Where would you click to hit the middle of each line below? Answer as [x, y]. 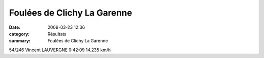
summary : [20, 41]
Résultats [57, 34]
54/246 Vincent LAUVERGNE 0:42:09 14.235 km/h [60, 50]
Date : [15, 27]
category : [19, 34]
